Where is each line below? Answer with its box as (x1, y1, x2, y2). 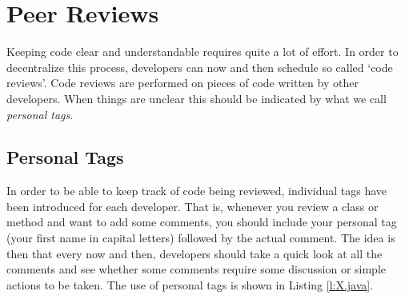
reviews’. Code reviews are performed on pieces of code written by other (6, 74, 359, 91)
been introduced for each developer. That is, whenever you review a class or (6, 197, 379, 214)
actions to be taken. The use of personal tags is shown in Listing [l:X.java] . (6, 276, 374, 293)
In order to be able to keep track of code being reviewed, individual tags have (6, 182, 387, 199)
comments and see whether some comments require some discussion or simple (6, 261, 387, 277)
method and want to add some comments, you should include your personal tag (6, 213, 397, 230)
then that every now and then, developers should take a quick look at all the (6, 245, 383, 261)
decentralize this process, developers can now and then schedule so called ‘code (6, 58, 393, 75)
